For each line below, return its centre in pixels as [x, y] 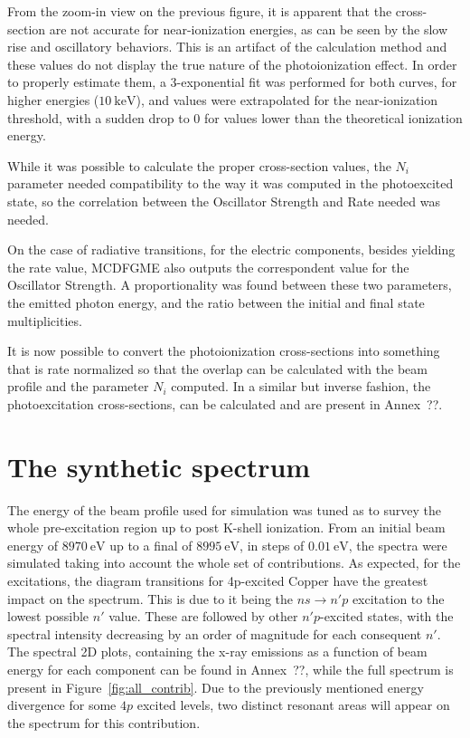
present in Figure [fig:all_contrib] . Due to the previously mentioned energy [216, 687]
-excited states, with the [386, 616]
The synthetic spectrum [159, 466]
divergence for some [62, 705]
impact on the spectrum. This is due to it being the [150, 598]
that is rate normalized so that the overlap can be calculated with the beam [217, 368]
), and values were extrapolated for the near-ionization [287, 99]
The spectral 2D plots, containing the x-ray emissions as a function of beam [217, 652]
